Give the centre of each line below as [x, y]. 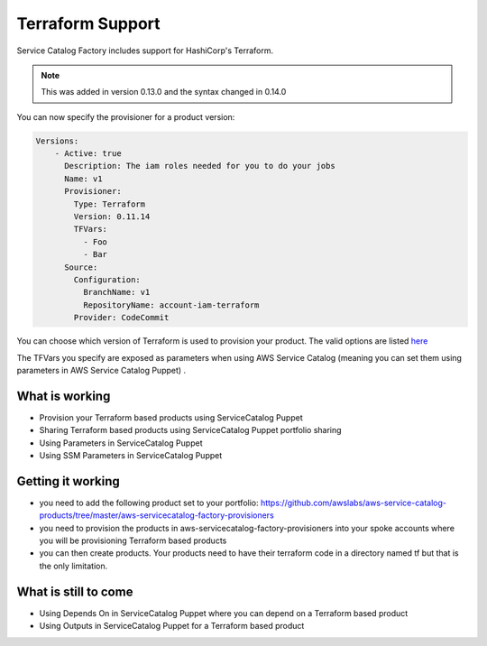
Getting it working [69, 481]
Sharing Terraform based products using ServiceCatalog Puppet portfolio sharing [190, 430]
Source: [81, 267]
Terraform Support [89, 23]
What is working [64, 396]
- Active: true [88, 154]
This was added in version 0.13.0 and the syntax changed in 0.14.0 [164, 92]
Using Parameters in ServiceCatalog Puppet [121, 443]
